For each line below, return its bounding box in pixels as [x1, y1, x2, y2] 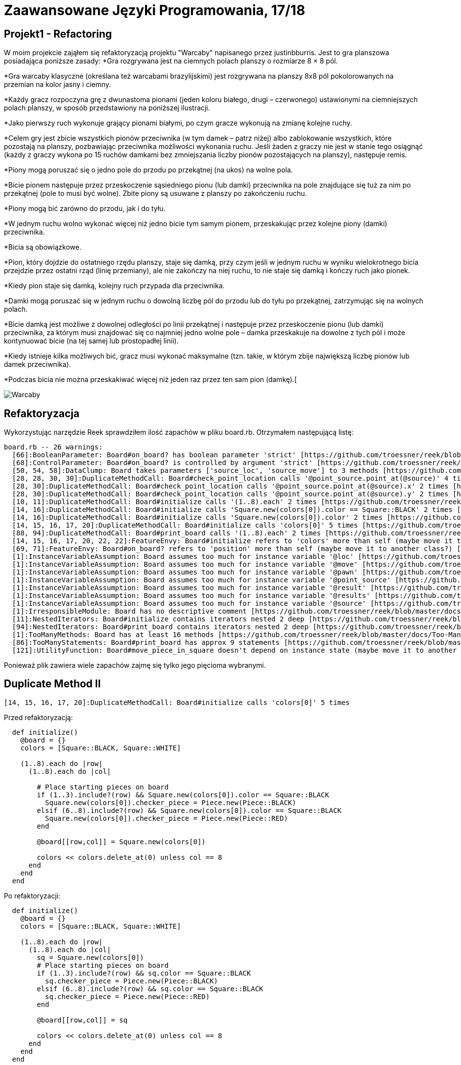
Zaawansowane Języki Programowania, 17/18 [4, 2, 305, 19]
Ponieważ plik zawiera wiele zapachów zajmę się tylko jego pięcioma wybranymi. [4, 661, 266, 670]
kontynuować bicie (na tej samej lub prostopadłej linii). [4, 337, 179, 345]
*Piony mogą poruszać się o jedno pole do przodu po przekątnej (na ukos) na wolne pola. [4, 166, 293, 174]
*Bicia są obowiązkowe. [4, 243, 82, 252]
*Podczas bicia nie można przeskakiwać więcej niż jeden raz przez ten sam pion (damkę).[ [4, 375, 297, 384]
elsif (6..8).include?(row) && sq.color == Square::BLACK [37, 984, 264, 993]
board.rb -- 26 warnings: [4, 443, 103, 451]
